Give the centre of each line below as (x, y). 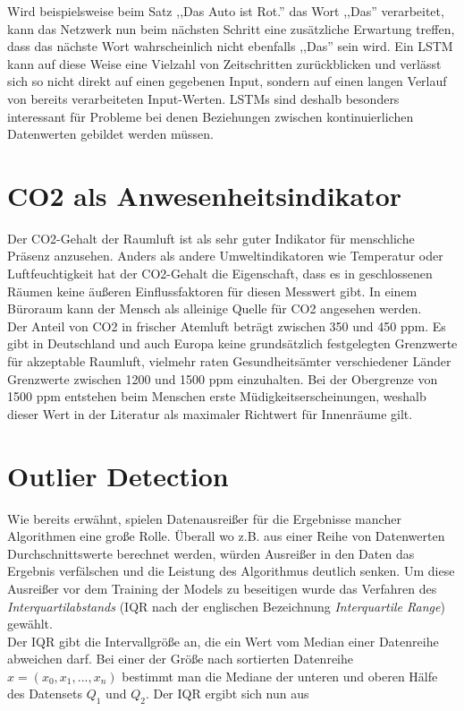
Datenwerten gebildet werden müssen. (111, 134)
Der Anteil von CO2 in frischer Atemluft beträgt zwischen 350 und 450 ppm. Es (227, 326)
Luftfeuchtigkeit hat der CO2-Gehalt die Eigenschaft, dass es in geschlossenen (220, 274)
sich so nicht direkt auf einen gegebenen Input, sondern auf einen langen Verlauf (227, 81)
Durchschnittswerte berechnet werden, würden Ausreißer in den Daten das (211, 553)
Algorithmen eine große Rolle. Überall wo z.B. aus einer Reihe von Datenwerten (226, 536)
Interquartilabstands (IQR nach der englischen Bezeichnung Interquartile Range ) (226, 606)
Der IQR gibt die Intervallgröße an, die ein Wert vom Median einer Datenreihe (223, 641)
